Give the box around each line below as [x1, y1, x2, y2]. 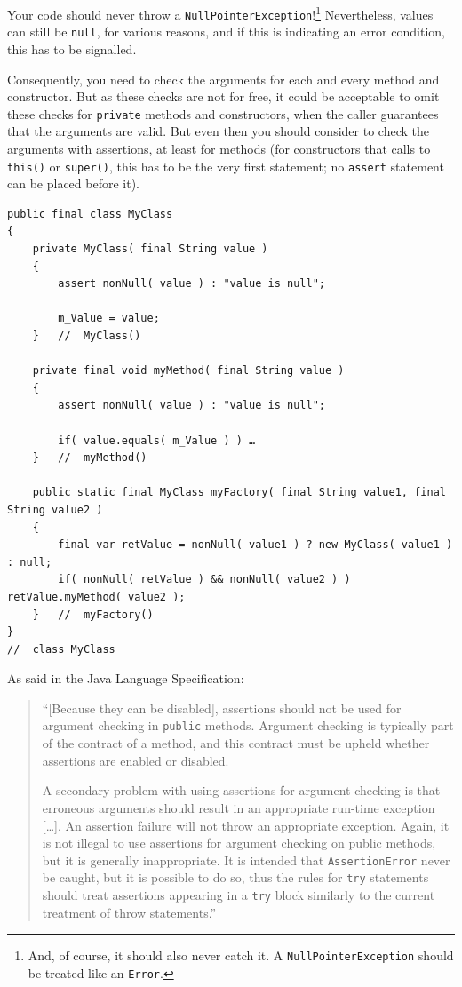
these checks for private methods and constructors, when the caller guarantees [7, 104, 439, 123]
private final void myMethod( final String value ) [32, 364, 345, 378]
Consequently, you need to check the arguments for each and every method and [7, 69, 440, 88]
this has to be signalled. [7, 39, 137, 58]
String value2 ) [7, 503, 103, 516]
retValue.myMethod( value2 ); [7, 590, 186, 603]
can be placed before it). [7, 174, 139, 193]
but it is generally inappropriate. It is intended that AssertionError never [42, 850, 450, 869]
